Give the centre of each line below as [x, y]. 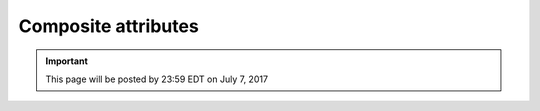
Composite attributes [108, 26]
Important [67, 61]
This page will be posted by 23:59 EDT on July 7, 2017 [157, 79]
